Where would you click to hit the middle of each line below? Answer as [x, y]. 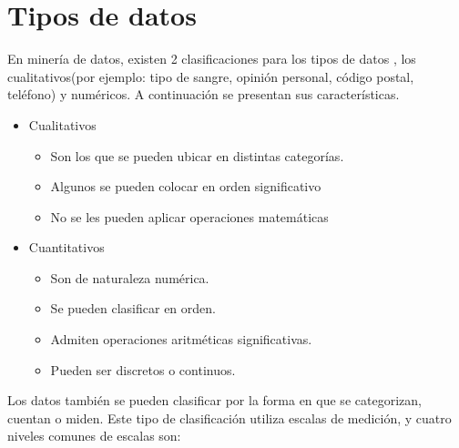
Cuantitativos [66, 247]
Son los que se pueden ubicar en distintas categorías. [197, 155]
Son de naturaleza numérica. [130, 277]
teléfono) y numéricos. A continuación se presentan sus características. [204, 94]
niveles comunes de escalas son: [94, 436]
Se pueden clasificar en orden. [133, 308]
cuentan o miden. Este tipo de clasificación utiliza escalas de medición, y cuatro [229, 417]
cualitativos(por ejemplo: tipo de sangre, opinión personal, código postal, [211, 76]
